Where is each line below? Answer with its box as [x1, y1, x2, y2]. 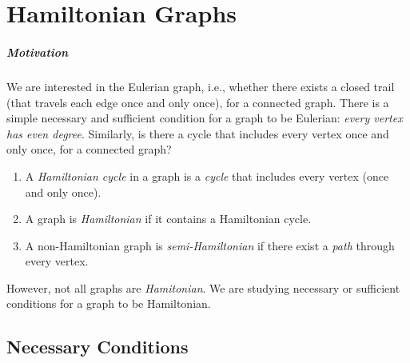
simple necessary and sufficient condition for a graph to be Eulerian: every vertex [6, 110, 403, 126]
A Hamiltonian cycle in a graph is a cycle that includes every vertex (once [25, 167, 389, 184]
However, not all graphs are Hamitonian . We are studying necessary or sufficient [6, 279, 400, 296]
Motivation [6, 43, 69, 60]
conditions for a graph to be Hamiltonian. [6, 295, 211, 312]
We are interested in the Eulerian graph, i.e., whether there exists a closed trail [6, 78, 395, 94]
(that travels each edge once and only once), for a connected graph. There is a [6, 94, 389, 110]
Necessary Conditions [6, 334, 189, 359]
